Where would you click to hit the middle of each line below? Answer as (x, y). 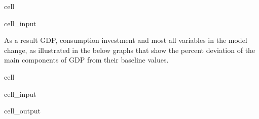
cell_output (22, 111)
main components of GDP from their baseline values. (86, 60)
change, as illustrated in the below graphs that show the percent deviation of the (130, 50)
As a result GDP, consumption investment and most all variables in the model (126, 40)
